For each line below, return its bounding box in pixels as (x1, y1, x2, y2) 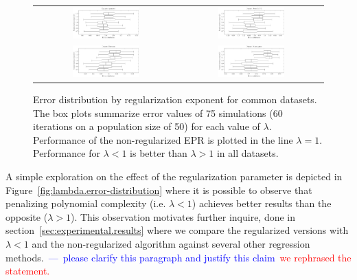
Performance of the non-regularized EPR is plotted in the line (33, 132, 293, 147)
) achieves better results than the (192, 196, 332, 211)
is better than (130, 146, 187, 160)
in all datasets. (216, 146, 279, 160)
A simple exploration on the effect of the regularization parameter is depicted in (5, 169, 343, 184)
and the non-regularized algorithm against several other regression (32, 237, 310, 251)
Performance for (33, 146, 100, 160)
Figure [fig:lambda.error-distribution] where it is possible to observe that (5, 182, 312, 197)
